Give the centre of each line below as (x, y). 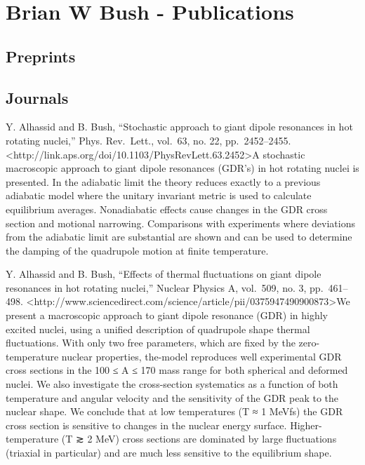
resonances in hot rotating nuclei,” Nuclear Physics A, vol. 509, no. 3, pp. (165, 287)
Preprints (41, 56)
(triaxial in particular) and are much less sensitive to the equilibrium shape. (169, 453)
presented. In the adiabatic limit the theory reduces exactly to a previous (163, 181)
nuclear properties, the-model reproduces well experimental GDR (201, 356)
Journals (37, 97)
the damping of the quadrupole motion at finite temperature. (137, 250)
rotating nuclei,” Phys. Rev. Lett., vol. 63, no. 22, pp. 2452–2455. (148, 140)
